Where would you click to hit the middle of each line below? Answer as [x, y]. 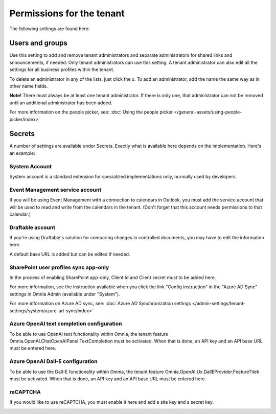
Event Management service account [55, 190]
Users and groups [38, 43]
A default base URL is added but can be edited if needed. [70, 254]
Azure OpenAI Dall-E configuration [53, 361]
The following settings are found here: [50, 29]
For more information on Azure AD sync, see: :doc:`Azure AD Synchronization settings [100, 304]
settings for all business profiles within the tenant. [62, 70]
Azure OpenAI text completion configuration [66, 324]
